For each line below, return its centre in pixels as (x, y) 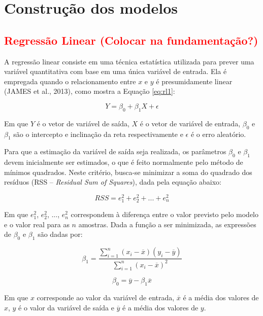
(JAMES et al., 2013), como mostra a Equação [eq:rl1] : (90, 91)
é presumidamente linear (194, 81)
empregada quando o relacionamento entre (70, 81)
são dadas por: (60, 234)
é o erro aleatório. (218, 134)
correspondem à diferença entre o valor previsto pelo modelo (165, 214)
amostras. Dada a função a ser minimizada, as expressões (167, 224)
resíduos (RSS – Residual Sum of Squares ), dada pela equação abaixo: (113, 182)
